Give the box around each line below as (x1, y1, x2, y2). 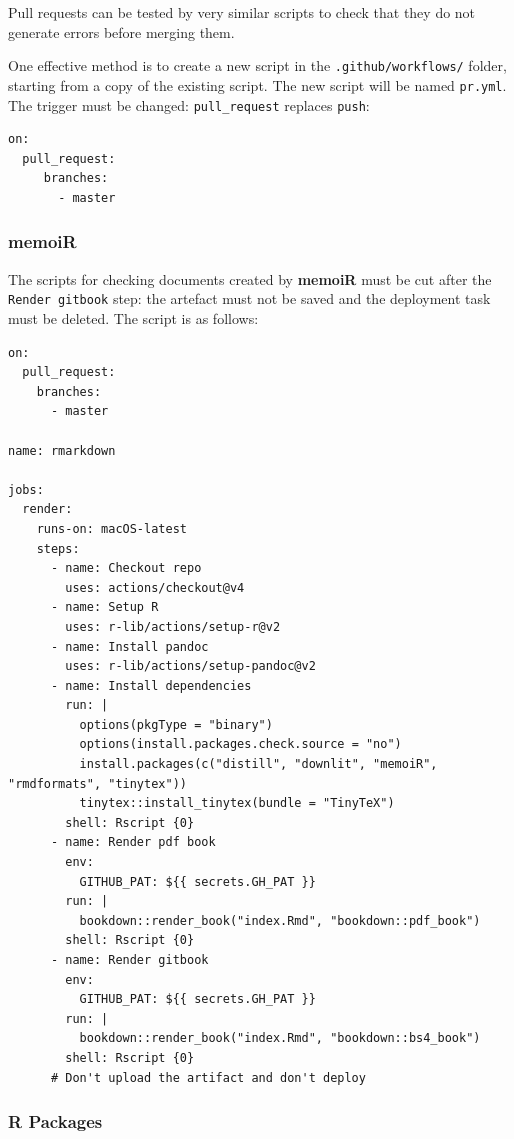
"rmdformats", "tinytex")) (8, 776, 187, 791)
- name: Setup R (50, 600, 159, 615)
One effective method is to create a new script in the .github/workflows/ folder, (8, 55, 507, 76)
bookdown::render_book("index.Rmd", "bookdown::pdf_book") (79, 913, 481, 928)
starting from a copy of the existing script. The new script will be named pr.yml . (8, 74, 507, 95)
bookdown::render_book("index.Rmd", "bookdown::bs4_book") (79, 1031, 481, 1046)
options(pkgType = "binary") (79, 717, 273, 732)
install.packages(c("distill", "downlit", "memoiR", (79, 757, 438, 772)
